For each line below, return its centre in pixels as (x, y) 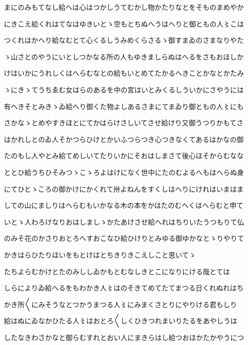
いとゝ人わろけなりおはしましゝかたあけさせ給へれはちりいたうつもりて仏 (124, 221)
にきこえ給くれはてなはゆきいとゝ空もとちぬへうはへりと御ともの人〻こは (124, 23)
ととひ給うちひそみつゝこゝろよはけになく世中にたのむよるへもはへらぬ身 (124, 172)
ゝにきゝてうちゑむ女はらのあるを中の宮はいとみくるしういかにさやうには (124, 89)
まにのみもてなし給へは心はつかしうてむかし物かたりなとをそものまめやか (124, 7)
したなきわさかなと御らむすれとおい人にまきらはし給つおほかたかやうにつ (124, 337)
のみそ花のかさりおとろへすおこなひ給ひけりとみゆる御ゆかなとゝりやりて (124, 238)
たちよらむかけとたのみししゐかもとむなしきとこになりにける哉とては (117, 271)
